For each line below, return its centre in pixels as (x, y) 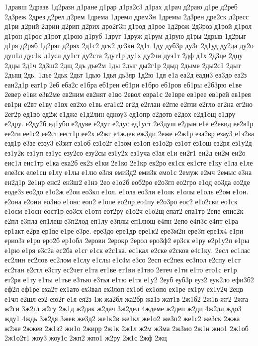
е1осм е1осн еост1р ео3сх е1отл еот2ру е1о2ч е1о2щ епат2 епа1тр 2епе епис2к (124, 211)
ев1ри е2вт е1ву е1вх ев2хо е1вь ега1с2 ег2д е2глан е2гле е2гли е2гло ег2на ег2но (129, 104)
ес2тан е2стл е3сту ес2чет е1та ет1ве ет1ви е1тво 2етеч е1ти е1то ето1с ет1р (121, 270)
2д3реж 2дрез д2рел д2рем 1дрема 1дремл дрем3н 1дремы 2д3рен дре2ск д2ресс (127, 16)
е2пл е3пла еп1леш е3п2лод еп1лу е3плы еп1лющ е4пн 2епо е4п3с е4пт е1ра (121, 221)
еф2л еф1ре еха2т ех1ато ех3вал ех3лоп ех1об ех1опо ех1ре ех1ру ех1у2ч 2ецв (124, 289)
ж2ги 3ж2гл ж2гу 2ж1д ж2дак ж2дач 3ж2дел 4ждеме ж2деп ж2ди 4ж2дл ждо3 (123, 308)
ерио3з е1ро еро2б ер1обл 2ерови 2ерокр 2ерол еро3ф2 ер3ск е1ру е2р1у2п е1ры (127, 240)
